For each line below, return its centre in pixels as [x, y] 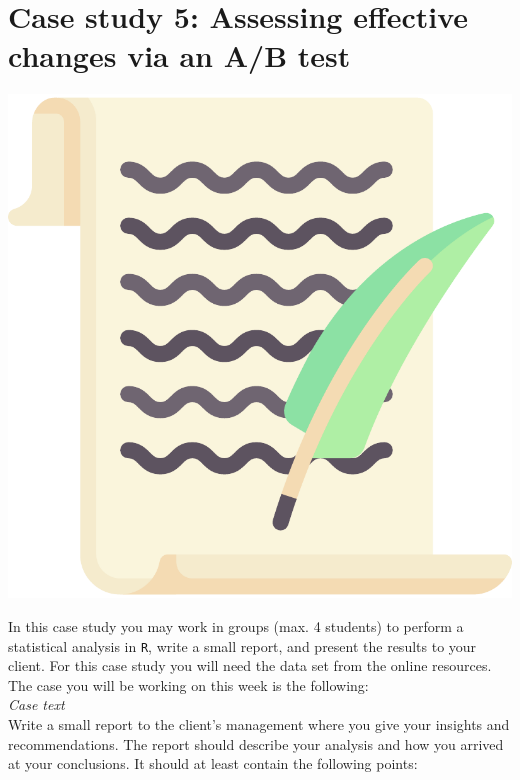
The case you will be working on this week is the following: [188, 684]
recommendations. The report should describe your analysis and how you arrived [256, 743]
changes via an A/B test [179, 55]
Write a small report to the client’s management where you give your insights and [259, 723]
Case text [36, 704]
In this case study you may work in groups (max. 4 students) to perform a [236, 625]
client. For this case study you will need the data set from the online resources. [250, 665]
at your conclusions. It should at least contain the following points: [213, 763]
